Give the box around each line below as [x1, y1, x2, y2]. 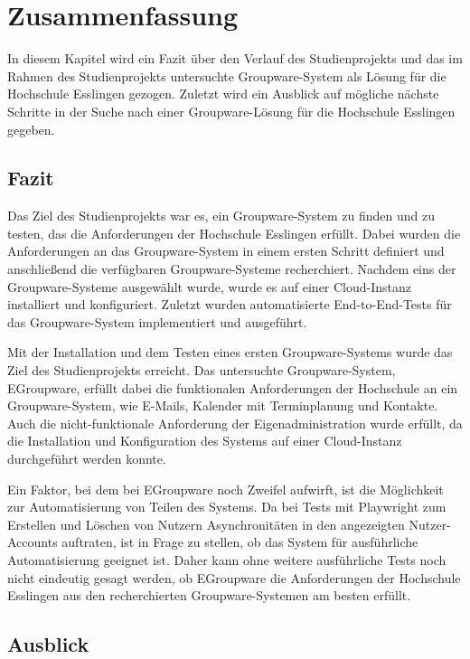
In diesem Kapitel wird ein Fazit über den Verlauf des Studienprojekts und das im [7, 49, 463, 68]
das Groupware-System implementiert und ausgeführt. [7, 312, 307, 331]
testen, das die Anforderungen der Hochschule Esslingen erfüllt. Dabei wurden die [7, 223, 461, 242]
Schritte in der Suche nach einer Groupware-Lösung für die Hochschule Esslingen [7, 101, 456, 120]
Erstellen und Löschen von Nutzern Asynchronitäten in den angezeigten [7, 514, 405, 533]
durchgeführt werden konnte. [7, 449, 166, 468]
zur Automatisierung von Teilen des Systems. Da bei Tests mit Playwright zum [7, 497, 446, 516]
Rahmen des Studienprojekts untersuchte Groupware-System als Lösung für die [7, 66, 446, 85]
